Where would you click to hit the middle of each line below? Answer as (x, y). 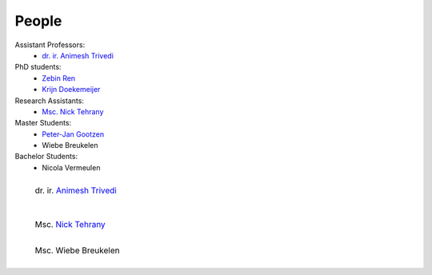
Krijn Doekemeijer (71, 90)
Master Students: (43, 123)
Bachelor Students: (46, 157)
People (38, 21)
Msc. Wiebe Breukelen (77, 250)
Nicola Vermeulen (71, 167)
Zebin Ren (59, 78)
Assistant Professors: (50, 45)
